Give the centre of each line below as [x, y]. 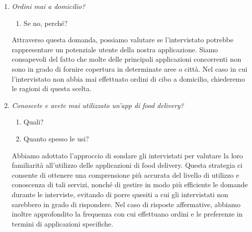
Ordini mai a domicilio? [48, 6]
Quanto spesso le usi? [56, 138]
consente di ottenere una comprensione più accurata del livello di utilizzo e [125, 174]
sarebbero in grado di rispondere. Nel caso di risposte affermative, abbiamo [126, 204]
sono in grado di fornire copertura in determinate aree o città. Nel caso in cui [129, 68]
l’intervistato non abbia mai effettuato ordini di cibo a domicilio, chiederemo [128, 78]
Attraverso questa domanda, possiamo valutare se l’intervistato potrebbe [123, 40]
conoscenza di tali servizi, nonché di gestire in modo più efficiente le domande [130, 184]
